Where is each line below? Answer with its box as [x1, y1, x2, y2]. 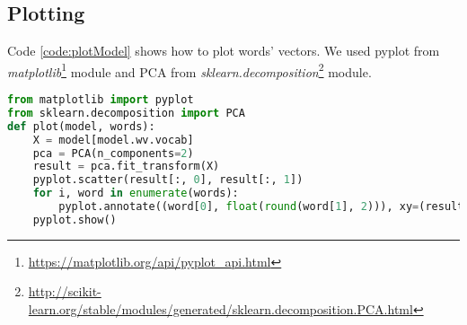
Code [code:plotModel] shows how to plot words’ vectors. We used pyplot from [7, 41, 440, 60]
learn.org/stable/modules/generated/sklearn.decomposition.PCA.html [28, 299, 413, 318]
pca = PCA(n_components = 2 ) [32, 146, 194, 160]
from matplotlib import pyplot [7, 93, 194, 107]
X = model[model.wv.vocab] [32, 133, 194, 146]
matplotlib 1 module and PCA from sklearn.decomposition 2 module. [7, 59, 372, 81]
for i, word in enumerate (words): [32, 187, 239, 200]
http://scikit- [28, 282, 101, 301]
